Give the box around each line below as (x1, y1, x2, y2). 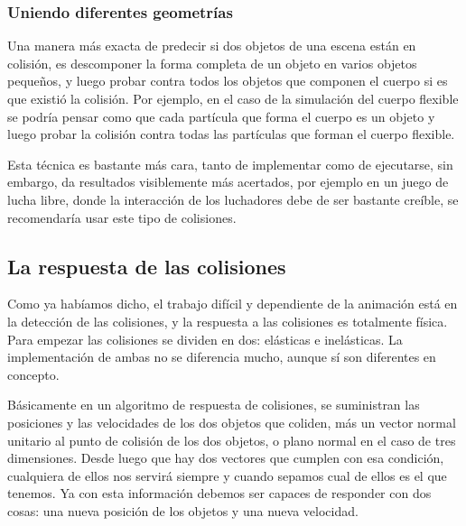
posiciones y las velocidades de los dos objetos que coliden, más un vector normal (7, 412, 456, 431)
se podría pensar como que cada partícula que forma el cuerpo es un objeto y (7, 106, 435, 125)
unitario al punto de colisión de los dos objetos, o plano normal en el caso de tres (7, 430, 456, 449)
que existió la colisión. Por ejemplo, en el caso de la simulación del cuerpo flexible (7, 89, 459, 107)
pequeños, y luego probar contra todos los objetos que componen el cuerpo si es (7, 71, 448, 90)
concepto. (7, 365, 60, 383)
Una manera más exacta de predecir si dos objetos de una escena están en (7, 36, 416, 55)
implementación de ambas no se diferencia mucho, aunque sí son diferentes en (7, 347, 436, 366)
